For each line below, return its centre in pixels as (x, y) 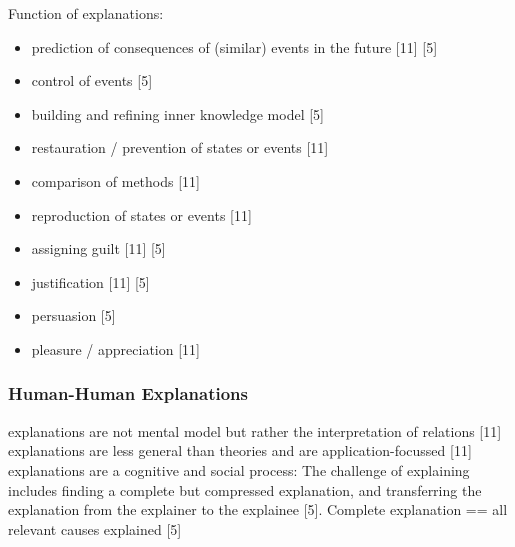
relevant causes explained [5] (95, 528)
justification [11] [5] (90, 281)
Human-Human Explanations (128, 393)
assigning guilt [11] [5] (98, 248)
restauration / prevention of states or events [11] (180, 147)
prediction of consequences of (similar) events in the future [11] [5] (234, 46)
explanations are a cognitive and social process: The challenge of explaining (239, 469)
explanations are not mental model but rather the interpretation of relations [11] (255, 430)
